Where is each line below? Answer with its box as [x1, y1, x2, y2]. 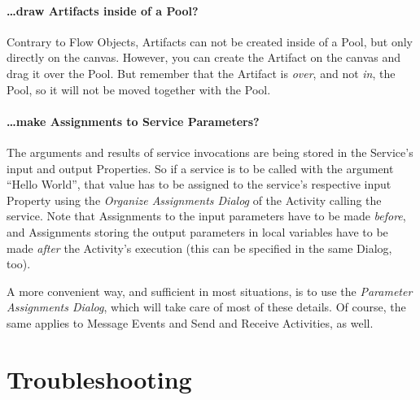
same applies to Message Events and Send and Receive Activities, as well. [7, 314, 374, 331]
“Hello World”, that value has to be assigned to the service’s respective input [7, 176, 392, 193]
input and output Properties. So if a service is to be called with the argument [7, 159, 394, 176]
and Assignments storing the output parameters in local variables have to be [7, 223, 388, 240]
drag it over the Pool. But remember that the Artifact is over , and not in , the [7, 64, 396, 81]
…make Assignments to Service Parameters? [7, 112, 260, 129]
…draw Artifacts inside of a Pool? [7, 2, 199, 19]
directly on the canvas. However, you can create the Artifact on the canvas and [7, 49, 401, 66]
